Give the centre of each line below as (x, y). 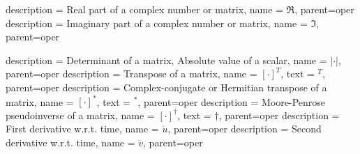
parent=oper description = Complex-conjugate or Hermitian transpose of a (166, 87)
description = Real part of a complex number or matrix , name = (144, 9)
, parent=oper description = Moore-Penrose (232, 101)
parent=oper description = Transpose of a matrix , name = (132, 74)
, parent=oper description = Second (245, 129)
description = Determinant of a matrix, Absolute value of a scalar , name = (166, 60)
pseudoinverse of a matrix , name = (80, 115)
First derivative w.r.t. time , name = (82, 129)
